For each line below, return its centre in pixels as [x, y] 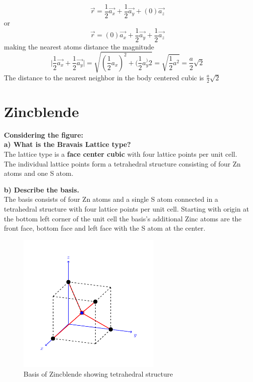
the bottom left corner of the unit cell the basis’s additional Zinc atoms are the [123, 218]
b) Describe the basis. [42, 189]
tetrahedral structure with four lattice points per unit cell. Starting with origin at [126, 208]
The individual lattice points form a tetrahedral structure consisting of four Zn [122, 163]
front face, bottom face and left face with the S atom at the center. [105, 228]
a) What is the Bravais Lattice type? [67, 144]
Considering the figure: [44, 134]
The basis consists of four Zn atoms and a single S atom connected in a [111, 199]
